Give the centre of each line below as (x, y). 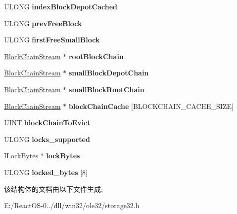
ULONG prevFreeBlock (43, 23)
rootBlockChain (96, 56)
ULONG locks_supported (47, 139)
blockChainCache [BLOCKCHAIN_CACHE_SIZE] (151, 106)
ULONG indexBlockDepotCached (61, 6)
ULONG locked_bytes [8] (46, 172)
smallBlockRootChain (106, 89)
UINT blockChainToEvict (47, 123)
